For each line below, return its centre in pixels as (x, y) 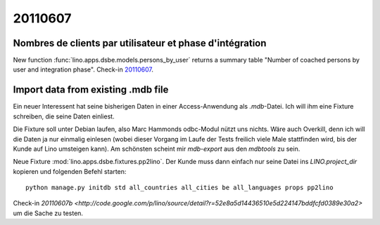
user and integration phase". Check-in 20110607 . (83, 69)
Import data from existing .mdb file (91, 90)
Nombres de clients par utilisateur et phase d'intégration (140, 43)
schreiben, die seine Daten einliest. (64, 116)
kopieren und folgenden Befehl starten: (70, 171)
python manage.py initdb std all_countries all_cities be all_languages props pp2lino (179, 188)
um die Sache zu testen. (48, 213)
